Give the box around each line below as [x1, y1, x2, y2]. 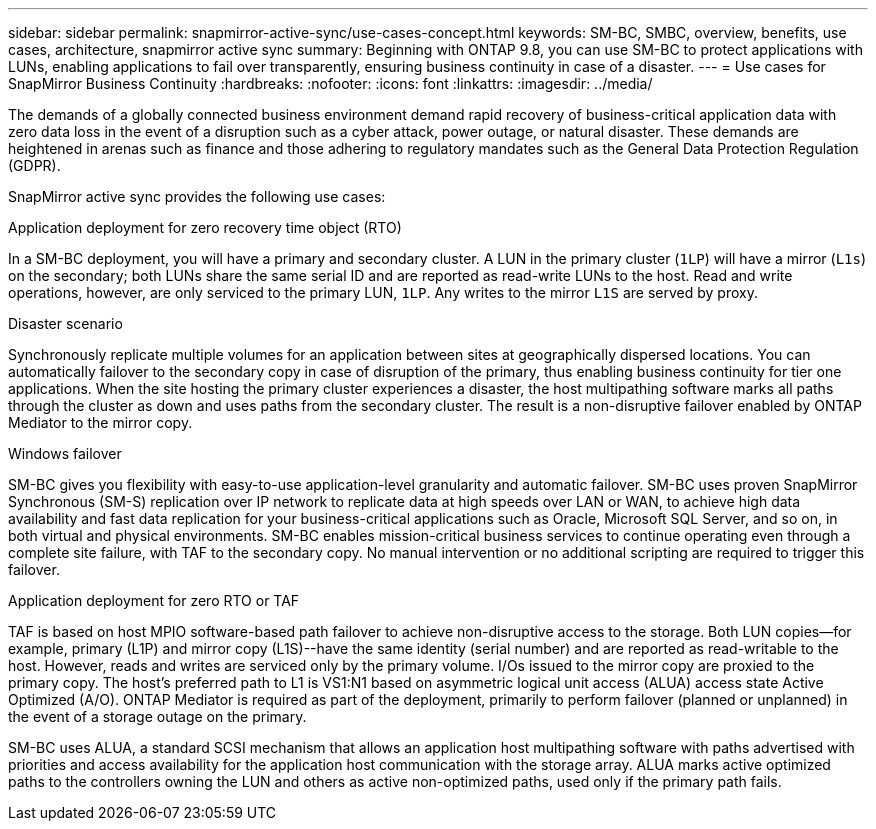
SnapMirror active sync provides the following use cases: [8, 188, 386, 205]
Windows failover [8, 445, 122, 462]
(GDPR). [8, 157, 61, 174]
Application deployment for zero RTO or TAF [8, 592, 300, 609]
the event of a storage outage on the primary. [8, 708, 307, 725]
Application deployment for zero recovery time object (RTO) [8, 219, 402, 236]
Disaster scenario [8, 315, 123, 332]
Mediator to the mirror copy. [8, 414, 193, 431]
